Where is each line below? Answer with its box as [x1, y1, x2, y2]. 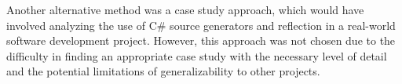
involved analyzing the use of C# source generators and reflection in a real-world [6, 16, 396, 33]
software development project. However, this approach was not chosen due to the [6, 32, 396, 49]
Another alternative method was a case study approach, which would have [6, 2, 364, 17]
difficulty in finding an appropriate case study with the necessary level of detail [6, 47, 387, 64]
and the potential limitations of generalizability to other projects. [6, 63, 320, 79]
